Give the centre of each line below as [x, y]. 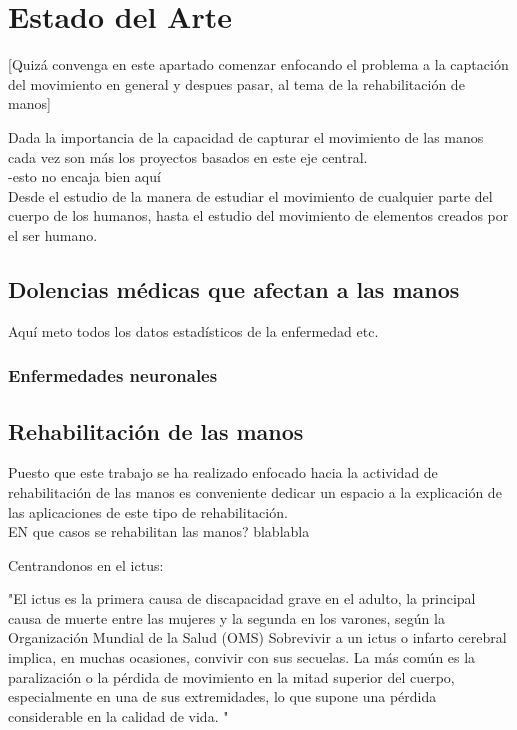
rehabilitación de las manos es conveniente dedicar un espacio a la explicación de [255, 491]
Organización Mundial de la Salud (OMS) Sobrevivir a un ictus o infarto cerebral [257, 637]
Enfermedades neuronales [113, 375]
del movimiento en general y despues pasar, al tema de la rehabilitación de [236, 83]
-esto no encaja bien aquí [84, 176]
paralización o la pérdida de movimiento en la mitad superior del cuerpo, [231, 676]
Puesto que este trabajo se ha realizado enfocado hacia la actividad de [223, 472]
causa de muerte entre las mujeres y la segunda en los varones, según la [226, 617]
